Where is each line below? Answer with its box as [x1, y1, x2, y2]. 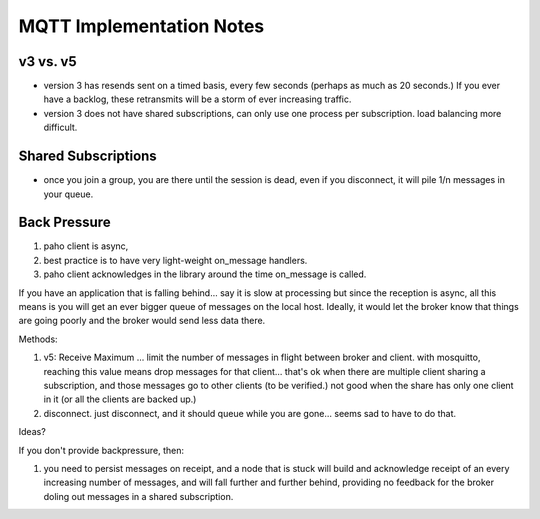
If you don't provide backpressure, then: [18, 444, 185, 456]
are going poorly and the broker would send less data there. [18, 315, 266, 327]
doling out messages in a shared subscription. [43, 490, 234, 502]
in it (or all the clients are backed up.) [43, 393, 197, 405]
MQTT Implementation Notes [18, 15, 265, 37]
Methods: [18, 333, 59, 345]
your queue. [43, 188, 94, 200]
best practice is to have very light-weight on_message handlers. [43, 254, 308, 266]
